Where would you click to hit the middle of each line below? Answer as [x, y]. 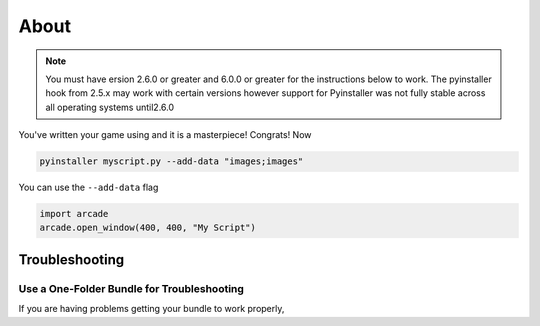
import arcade [74, 214]
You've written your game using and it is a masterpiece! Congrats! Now [165, 135]
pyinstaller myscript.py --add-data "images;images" [171, 161]
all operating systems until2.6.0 [110, 107]
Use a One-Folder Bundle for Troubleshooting [131, 288]
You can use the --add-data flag [88, 187]
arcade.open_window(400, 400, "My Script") [148, 228]
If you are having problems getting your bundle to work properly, [151, 309]
